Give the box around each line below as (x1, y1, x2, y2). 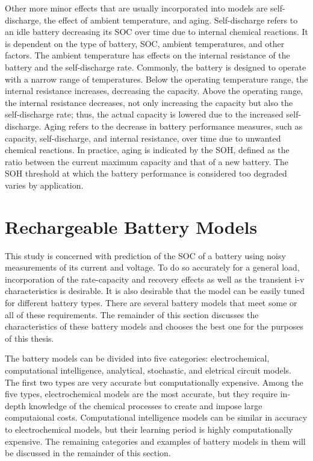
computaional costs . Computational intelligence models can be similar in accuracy (5, 411, 308, 424)
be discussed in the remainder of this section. (5, 447, 171, 459)
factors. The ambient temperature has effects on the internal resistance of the (5, 49, 290, 61)
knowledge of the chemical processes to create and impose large (28, 399, 262, 412)
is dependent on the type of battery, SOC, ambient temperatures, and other (5, 37, 285, 49)
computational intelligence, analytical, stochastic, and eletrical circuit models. (5, 363, 291, 376)
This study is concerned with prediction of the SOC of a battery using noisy (5, 249, 286, 262)
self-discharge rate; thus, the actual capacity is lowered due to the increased (5, 108, 284, 121)
